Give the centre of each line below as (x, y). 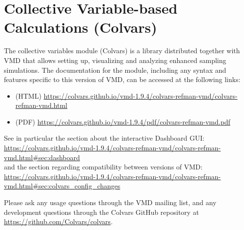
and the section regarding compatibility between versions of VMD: (103, 167)
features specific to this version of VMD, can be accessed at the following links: (122, 79)
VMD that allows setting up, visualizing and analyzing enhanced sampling (115, 60)
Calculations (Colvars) (81, 27)
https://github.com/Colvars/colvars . (58, 221)
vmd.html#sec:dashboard (42, 157)
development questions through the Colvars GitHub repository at (102, 212)
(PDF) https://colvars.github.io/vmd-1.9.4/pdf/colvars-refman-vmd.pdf (123, 121)
